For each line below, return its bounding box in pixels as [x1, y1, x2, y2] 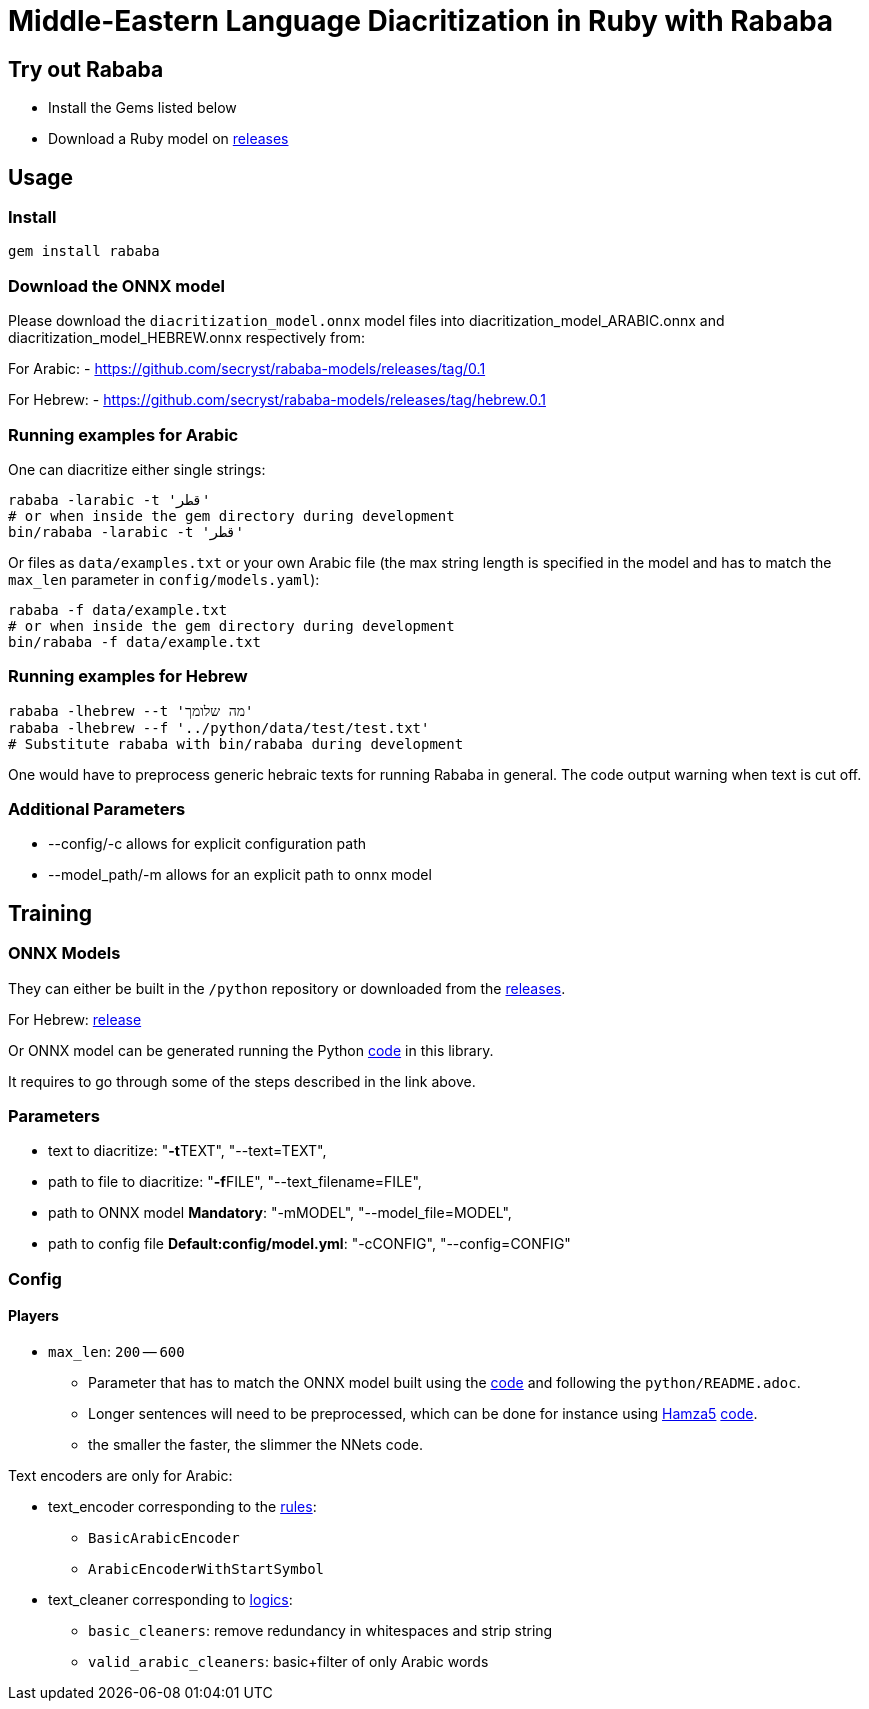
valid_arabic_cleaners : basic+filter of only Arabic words [88, 1652, 489, 1670]
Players [8, 1307, 59, 1325]
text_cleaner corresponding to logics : [48, 1590, 293, 1608]
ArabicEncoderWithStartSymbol [88, 1560, 325, 1577]
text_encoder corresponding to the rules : [48, 1497, 317, 1515]
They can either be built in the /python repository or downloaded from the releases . [8, 979, 566, 997]
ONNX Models [8, 943, 121, 964]
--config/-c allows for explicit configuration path [48, 835, 367, 853]
